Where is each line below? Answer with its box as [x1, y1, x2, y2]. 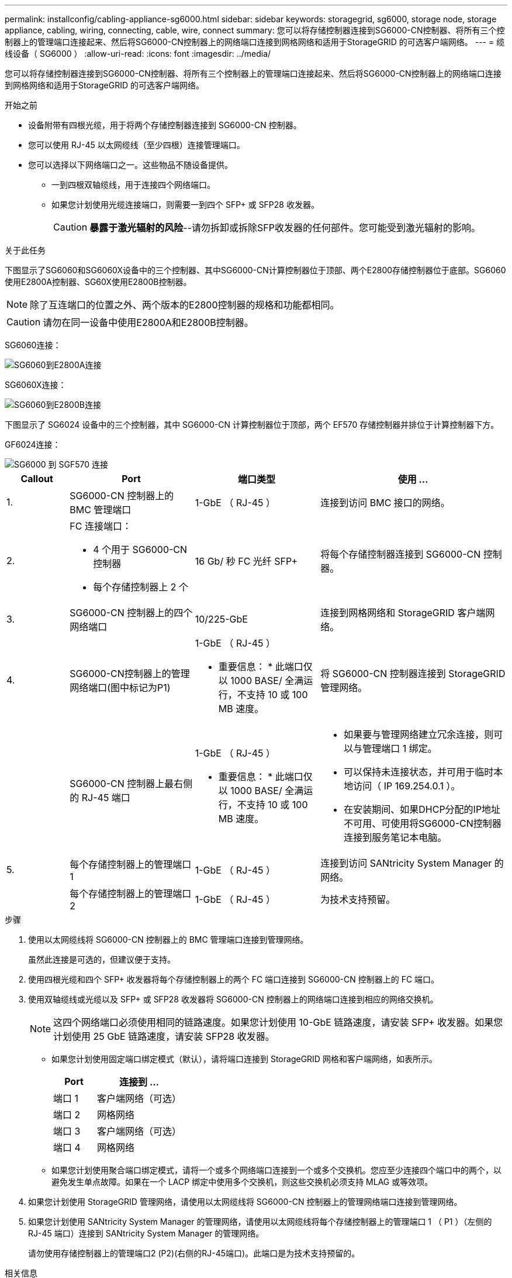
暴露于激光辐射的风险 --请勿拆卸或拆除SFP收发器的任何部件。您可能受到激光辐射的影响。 [89, 222, 480, 233]
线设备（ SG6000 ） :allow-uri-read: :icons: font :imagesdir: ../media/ [5, 49, 271, 59]
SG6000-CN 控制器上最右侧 [70, 778, 193, 789]
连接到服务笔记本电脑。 [344, 832, 447, 843]
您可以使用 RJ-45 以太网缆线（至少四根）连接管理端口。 [28, 140, 245, 150]
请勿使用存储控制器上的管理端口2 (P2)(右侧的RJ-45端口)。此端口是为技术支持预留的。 [28, 1248, 360, 1258]
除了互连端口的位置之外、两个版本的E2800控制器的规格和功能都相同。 [30, 299, 340, 311]
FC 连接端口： [70, 520, 132, 532]
